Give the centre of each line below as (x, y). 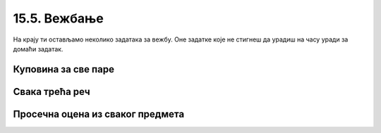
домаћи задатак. (38, 49)
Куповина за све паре (64, 69)
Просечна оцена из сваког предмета (99, 114)
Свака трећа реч (52, 91)
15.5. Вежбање (58, 18)
